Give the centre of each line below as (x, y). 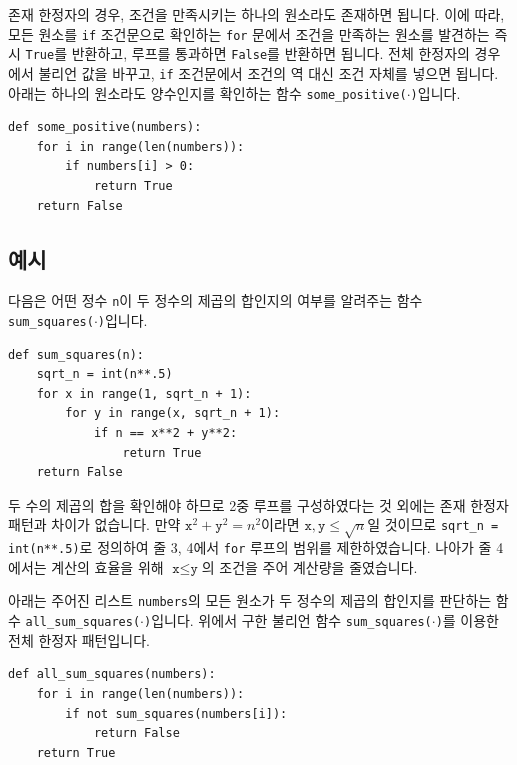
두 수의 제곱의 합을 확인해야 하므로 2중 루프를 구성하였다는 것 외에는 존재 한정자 (258, 504)
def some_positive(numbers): (105, 127)
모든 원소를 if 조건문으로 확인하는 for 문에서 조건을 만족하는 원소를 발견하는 (249, 33)
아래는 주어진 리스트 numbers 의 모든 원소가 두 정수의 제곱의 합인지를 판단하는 (250, 600)
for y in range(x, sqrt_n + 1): (173, 413)
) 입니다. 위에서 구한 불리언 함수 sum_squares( (288, 620)
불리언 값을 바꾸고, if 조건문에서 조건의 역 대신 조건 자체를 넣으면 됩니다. (268, 72)
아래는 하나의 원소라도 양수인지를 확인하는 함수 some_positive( (207, 92)
